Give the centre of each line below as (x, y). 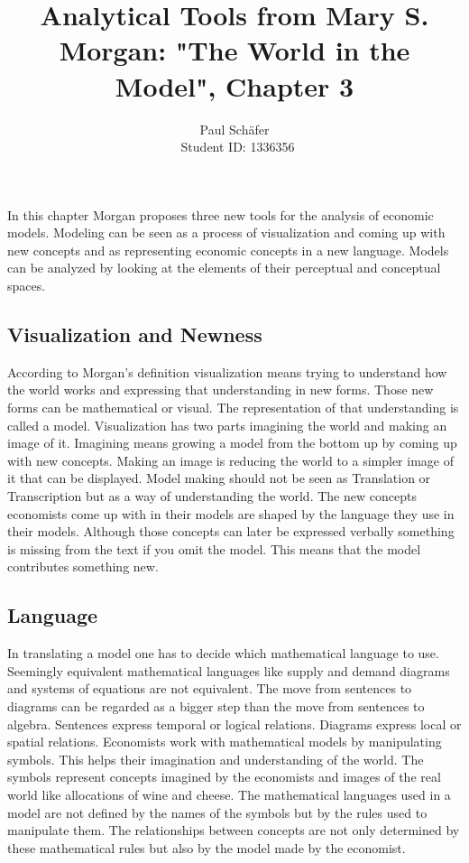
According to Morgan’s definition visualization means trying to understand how (227, 371)
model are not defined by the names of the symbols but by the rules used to (217, 812)
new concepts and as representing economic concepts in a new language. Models (228, 250)
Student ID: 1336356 (238, 147)
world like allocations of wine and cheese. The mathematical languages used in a (229, 794)
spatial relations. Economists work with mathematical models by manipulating (225, 742)
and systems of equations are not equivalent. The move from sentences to (210, 688)
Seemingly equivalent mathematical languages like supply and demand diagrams (229, 670)
